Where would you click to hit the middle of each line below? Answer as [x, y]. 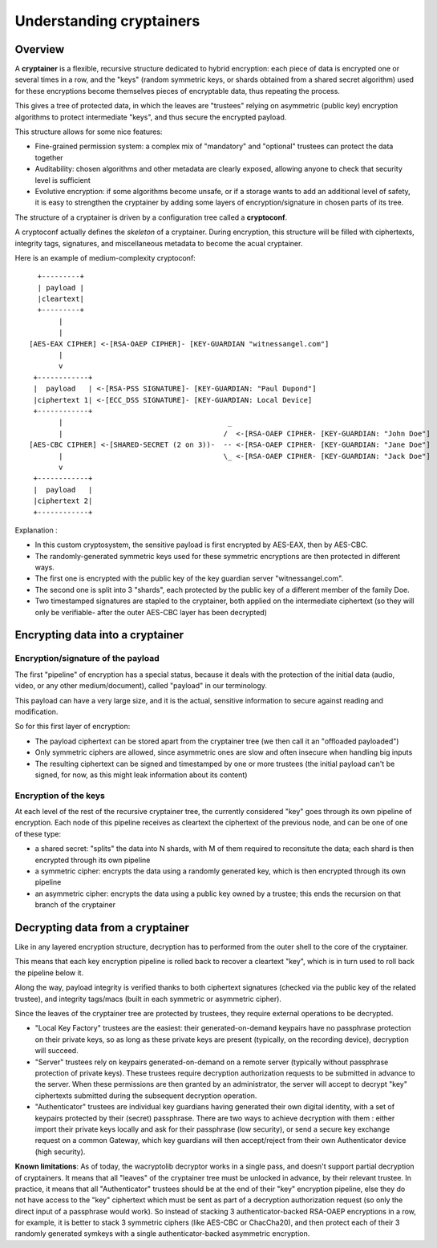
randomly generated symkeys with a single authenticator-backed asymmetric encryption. [162, 1234]
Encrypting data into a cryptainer [99, 635]
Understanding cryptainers [107, 21]
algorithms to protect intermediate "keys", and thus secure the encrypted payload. [151, 117]
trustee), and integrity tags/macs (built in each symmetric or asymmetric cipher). [148, 999]
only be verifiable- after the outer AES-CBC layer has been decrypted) [151, 612]
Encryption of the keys [60, 796]
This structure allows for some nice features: [89, 132]
